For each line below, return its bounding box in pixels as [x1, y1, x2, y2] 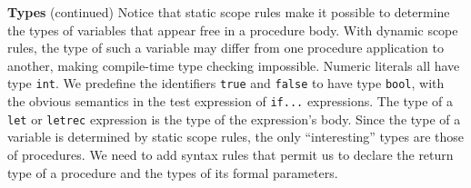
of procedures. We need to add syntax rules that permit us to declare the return [7, 144, 454, 163]
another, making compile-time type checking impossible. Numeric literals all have [7, 55, 460, 74]
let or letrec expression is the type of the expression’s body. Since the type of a [7, 109, 461, 128]
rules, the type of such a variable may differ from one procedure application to [7, 38, 444, 57]
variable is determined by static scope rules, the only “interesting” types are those [7, 127, 464, 146]
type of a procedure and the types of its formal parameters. [7, 163, 338, 182]
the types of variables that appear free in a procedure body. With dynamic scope [7, 20, 458, 39]
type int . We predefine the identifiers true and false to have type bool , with [7, 74, 445, 93]
